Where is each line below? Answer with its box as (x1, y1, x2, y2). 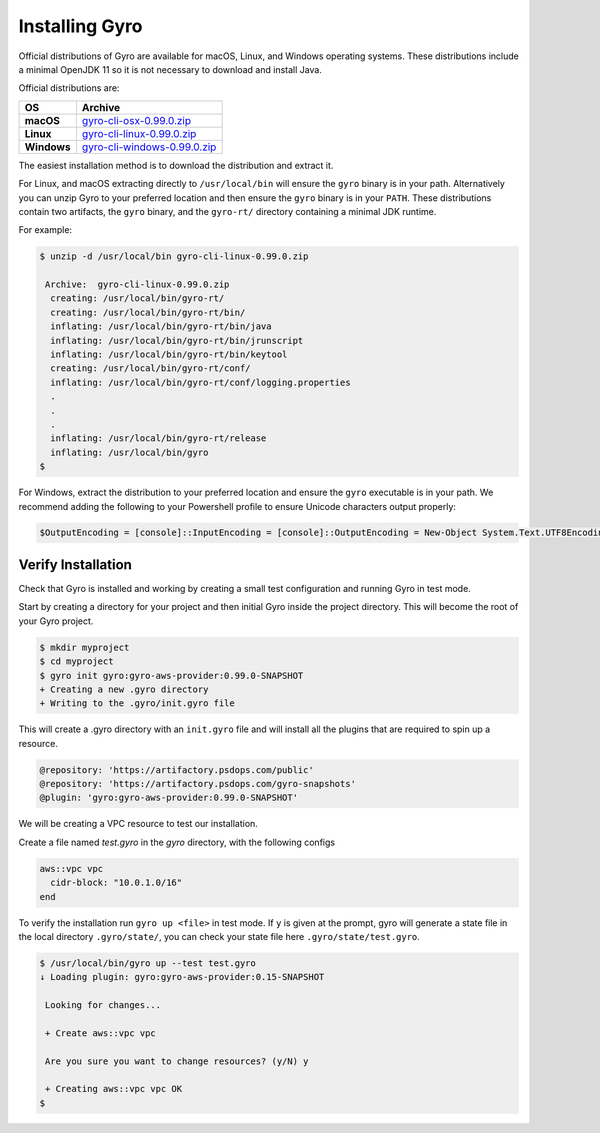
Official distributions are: (18, 82, 120, 94)
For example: (18, 224, 73, 236)
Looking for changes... (45, 1000, 162, 1011)
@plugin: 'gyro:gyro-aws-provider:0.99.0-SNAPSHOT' (39, 792, 299, 804)
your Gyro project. (18, 615, 94, 627)
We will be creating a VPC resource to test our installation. (18, 818, 259, 830)
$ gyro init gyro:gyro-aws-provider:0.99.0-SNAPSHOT (39, 670, 304, 681)
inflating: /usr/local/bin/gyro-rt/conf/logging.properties (50, 376, 351, 388)
